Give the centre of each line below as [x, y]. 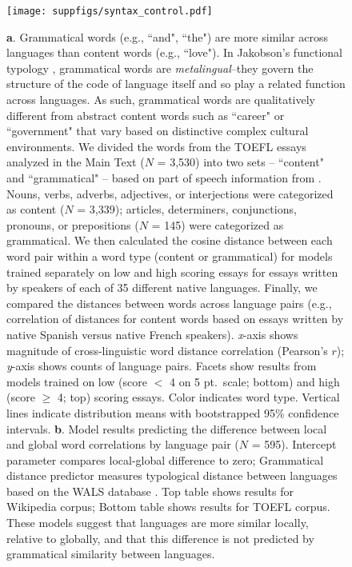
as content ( [36, 209]
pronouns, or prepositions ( [73, 224]
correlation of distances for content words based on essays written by [175, 319]
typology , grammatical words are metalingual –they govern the [160, 68]
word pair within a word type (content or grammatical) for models [170, 256]
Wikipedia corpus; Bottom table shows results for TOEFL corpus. [168, 507]
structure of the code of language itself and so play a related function [176, 84]
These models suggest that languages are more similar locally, [158, 523]
